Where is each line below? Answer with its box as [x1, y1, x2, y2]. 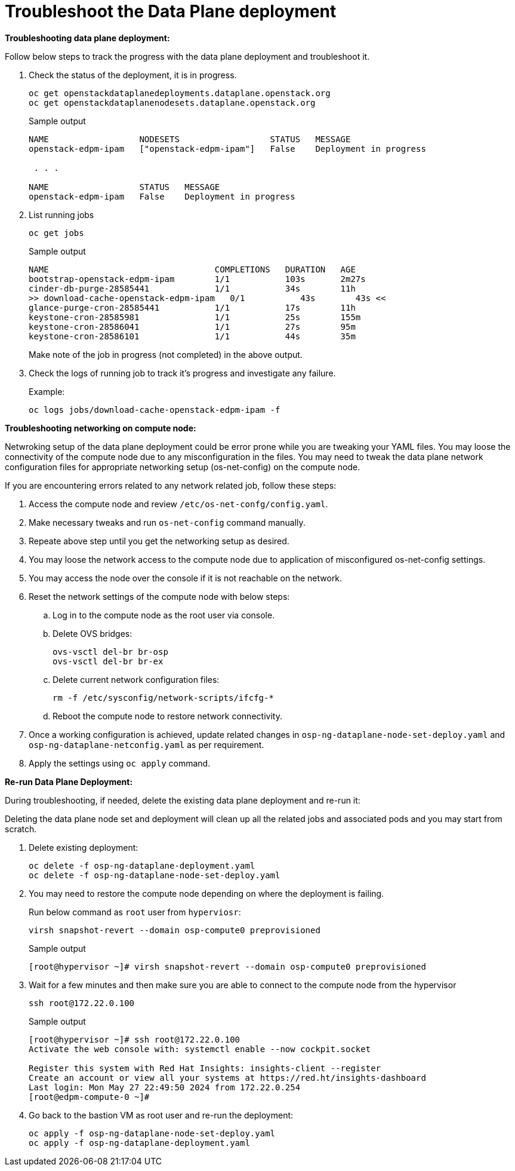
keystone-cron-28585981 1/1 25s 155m [29, 312, 361, 322]
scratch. [5, 823, 37, 834]
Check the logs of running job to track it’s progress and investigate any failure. [29, 367, 336, 378]
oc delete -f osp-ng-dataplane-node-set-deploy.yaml [29, 870, 280, 880]
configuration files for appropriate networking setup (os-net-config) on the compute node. [5, 461, 360, 472]
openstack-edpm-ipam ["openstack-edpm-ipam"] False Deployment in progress [29, 143, 426, 154]
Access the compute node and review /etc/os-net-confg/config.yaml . [29, 498, 328, 509]
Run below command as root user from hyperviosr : [29, 906, 241, 917]
